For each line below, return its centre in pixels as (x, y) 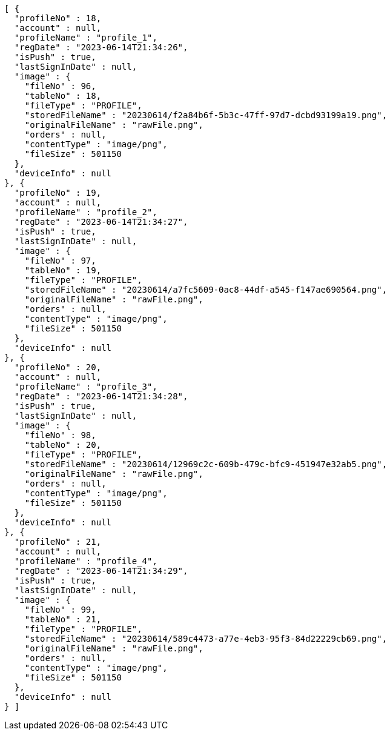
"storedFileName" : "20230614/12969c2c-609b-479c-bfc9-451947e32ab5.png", (206, 464)
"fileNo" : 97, (60, 261)
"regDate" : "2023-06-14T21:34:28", (101, 396)
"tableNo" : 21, (63, 619)
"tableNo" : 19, (63, 270)
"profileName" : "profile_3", (86, 387)
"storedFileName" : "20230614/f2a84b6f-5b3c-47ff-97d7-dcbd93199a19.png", (206, 115)
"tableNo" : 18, (63, 96)
